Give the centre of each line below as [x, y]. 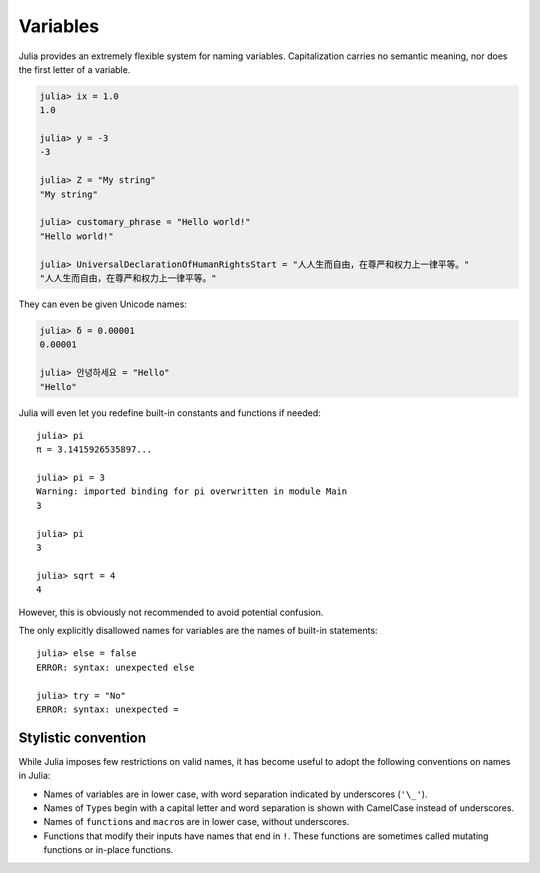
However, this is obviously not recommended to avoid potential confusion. [171, 612]
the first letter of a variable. [74, 69]
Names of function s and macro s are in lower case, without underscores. [196, 822]
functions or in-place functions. [108, 850]
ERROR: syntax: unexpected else [115, 667]
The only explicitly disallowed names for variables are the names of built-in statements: [198, 630]
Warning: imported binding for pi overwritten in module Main [192, 491]
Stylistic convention [82, 737]
